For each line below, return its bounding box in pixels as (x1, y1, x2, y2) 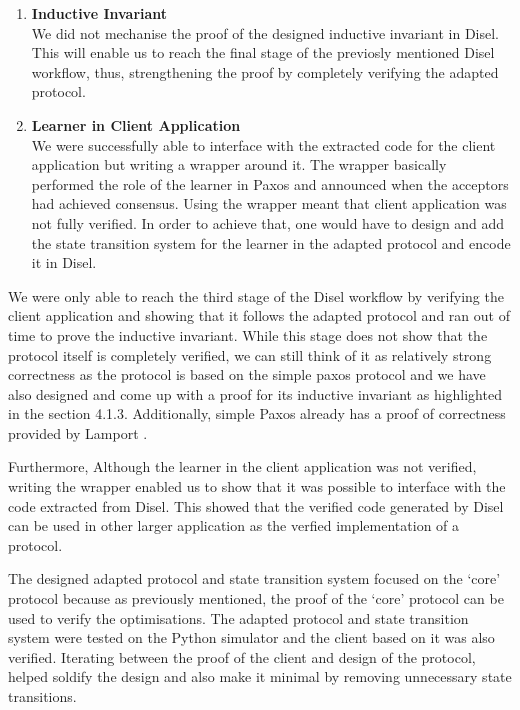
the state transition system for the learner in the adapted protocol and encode (31, 232, 511, 253)
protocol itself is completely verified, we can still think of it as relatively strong (8, 344, 492, 365)
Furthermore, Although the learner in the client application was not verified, (8, 456, 477, 477)
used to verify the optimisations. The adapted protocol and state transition (8, 607, 469, 628)
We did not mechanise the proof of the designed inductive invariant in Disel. (31, 22, 499, 43)
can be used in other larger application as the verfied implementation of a (8, 515, 460, 536)
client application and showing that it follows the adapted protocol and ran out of (8, 305, 510, 326)
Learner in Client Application (31, 114, 241, 135)
